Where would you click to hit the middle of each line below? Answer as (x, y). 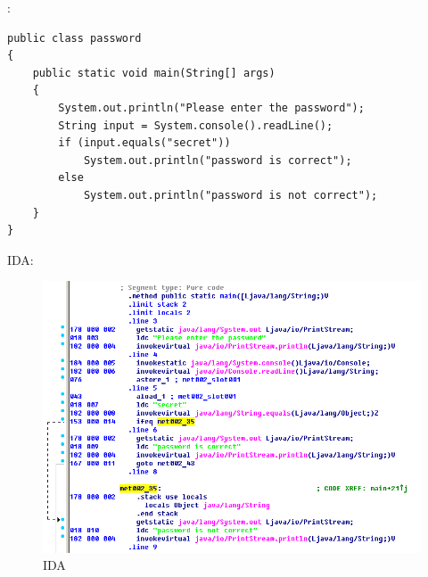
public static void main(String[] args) (154, 73)
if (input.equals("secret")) (144, 143)
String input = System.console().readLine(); (196, 125)
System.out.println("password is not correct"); (230, 195)
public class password (74, 38)
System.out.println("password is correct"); (218, 160)
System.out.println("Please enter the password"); (211, 107)
